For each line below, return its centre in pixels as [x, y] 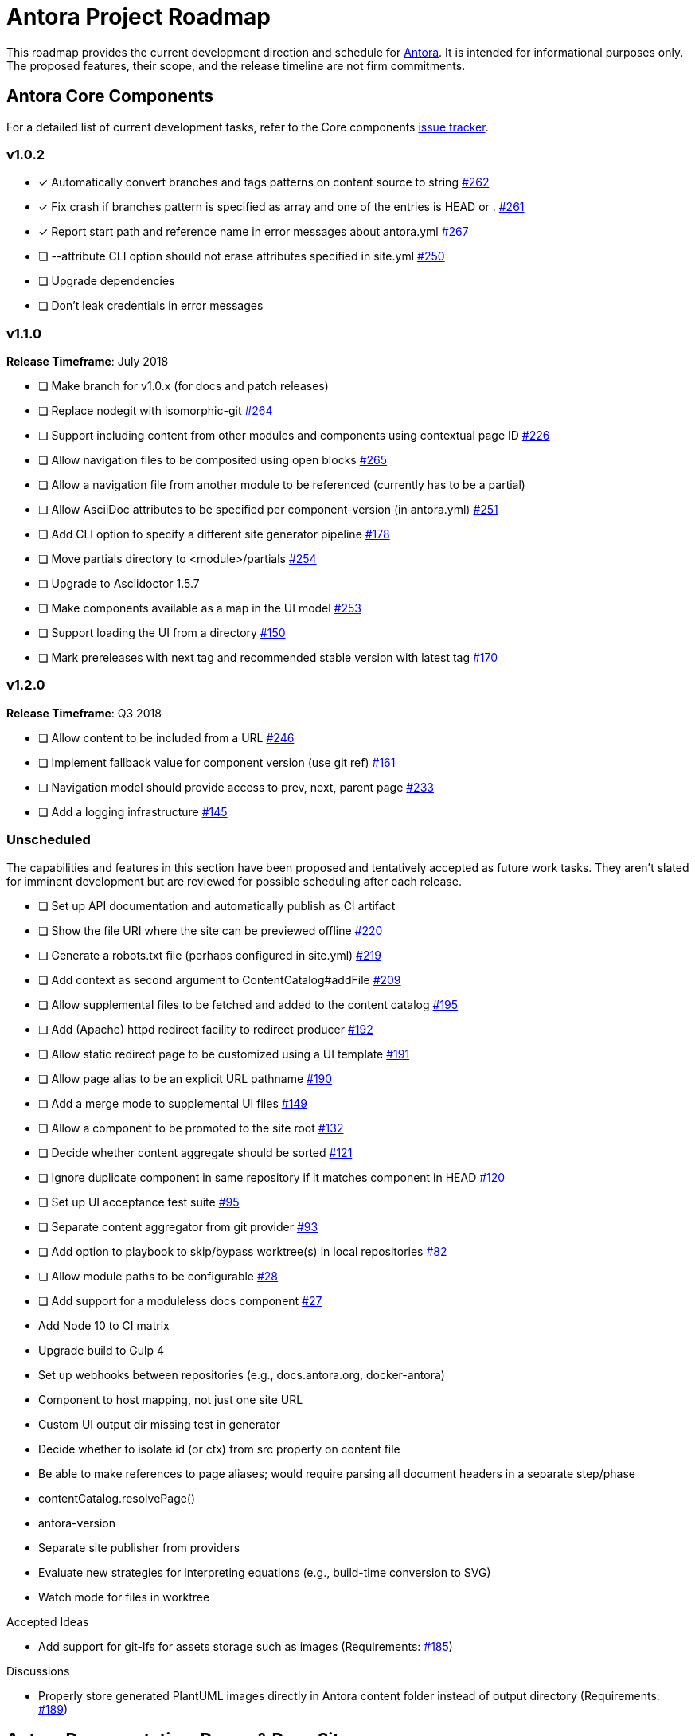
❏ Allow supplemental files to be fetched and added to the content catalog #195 [248, 1004]
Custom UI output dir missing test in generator [159, 1424]
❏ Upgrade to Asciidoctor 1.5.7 [119, 584]
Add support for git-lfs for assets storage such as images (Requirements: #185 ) [246, 1646]
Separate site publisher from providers [139, 1547]
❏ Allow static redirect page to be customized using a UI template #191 [224, 1054]
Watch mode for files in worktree [124, 1597]
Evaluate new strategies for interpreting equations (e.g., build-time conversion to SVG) [265, 1572]
